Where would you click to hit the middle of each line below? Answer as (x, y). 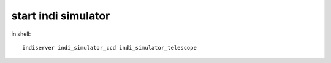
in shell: (21, 34)
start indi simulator (61, 16)
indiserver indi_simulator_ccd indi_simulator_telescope (110, 48)
